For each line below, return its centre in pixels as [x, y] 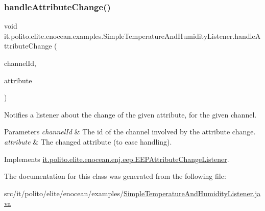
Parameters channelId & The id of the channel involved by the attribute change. [130, 132]
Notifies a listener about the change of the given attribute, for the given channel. [130, 114]
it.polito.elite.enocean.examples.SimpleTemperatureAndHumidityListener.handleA [132, 36]
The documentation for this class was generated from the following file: [115, 176]
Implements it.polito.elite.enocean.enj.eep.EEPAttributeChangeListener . [117, 159]
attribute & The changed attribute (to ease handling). [88, 141]
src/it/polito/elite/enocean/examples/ [64, 193]
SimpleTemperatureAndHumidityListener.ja [192, 193]
